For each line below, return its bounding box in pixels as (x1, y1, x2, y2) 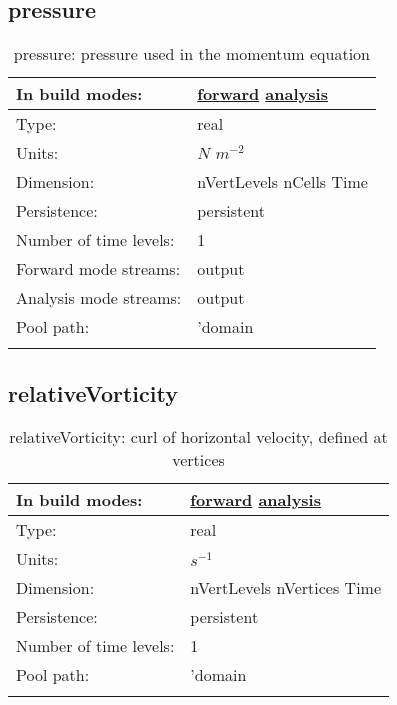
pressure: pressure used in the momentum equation (13, 42, 371, 66)
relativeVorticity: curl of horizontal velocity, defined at (9, 425, 388, 449)
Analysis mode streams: (16, 286, 182, 310)
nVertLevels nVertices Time (190, 576, 382, 600)
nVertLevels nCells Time (197, 170, 368, 194)
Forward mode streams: (16, 257, 181, 281)
